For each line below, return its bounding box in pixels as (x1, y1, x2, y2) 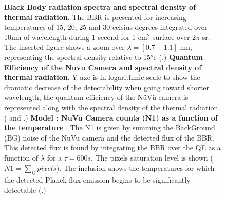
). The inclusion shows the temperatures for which (56, 162, 215, 173)
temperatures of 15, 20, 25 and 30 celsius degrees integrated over (4, 22, 208, 32)
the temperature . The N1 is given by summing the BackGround (4, 122, 215, 133)
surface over (152, 31, 190, 42)
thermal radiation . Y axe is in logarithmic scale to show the (4, 72, 200, 83)
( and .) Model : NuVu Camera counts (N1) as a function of (4, 112, 218, 123)
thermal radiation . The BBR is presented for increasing (4, 11, 186, 22)
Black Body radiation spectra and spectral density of (4, 2, 196, 12)
